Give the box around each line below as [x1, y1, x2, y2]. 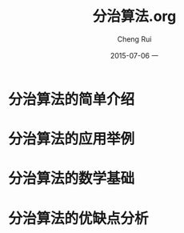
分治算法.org [92, 7, 177, 26]
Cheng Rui [117, 34, 152, 44]
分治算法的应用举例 [8, 130, 135, 148]
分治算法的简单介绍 [8, 90, 135, 108]
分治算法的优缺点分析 [8, 209, 150, 227]
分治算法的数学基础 [8, 170, 135, 188]
